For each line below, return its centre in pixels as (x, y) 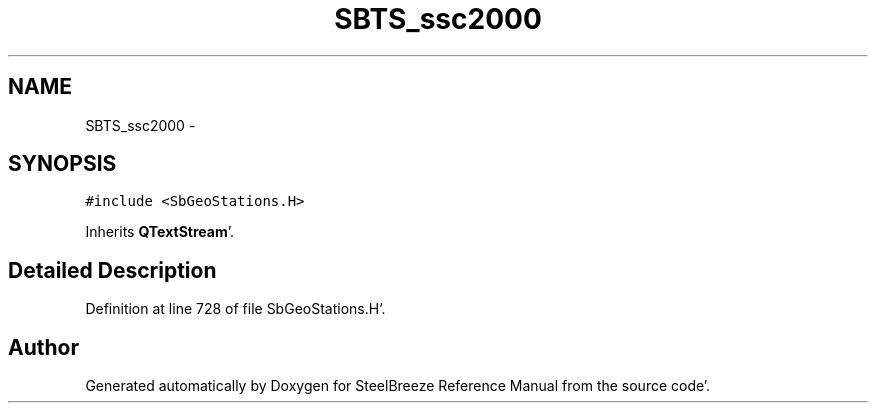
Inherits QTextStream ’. (159, 232)
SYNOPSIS (62, 164)
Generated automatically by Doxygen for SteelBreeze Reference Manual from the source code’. (398, 386)
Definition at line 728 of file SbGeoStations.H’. (235, 309)
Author (43, 347)
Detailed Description (112, 270)
